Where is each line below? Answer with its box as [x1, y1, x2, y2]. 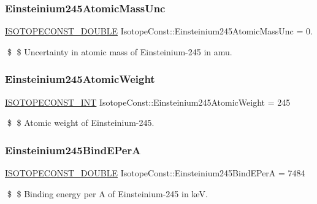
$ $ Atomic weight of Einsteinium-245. [7, 116, 155, 129]
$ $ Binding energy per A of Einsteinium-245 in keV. [7, 187, 208, 200]
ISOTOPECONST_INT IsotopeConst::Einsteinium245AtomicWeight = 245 [5, 95, 291, 108]
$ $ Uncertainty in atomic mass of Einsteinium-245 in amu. [7, 45, 232, 58]
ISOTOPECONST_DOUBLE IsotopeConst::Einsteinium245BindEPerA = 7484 [5, 167, 305, 179]
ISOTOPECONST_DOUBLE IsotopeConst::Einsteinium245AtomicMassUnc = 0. [5, 25, 313, 37]
